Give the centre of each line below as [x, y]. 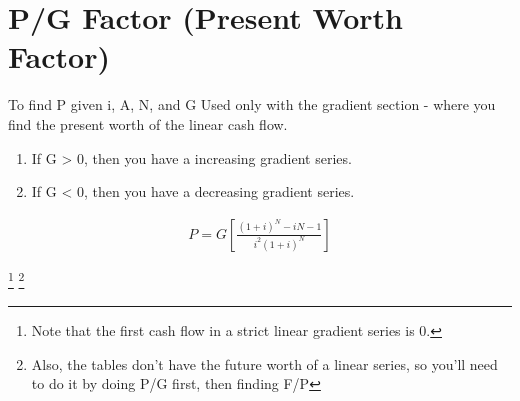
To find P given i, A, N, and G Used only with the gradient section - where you [252, 104]
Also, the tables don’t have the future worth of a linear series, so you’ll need [264, 363]
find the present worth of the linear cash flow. [148, 123]
